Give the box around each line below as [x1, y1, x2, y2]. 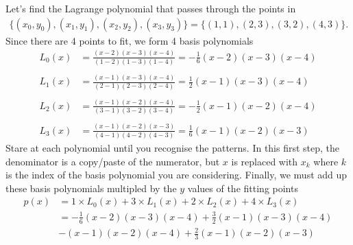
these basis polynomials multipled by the [5, 180, 177, 195]
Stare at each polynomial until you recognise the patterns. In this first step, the [5, 140, 340, 154]
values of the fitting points [187, 180, 298, 195]
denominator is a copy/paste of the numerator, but [5, 154, 220, 168]
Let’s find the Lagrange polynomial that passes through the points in [5, 1, 296, 15]
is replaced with [231, 154, 298, 168]
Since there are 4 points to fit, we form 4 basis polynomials [5, 33, 254, 47]
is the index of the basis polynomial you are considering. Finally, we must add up [5, 167, 348, 182]
